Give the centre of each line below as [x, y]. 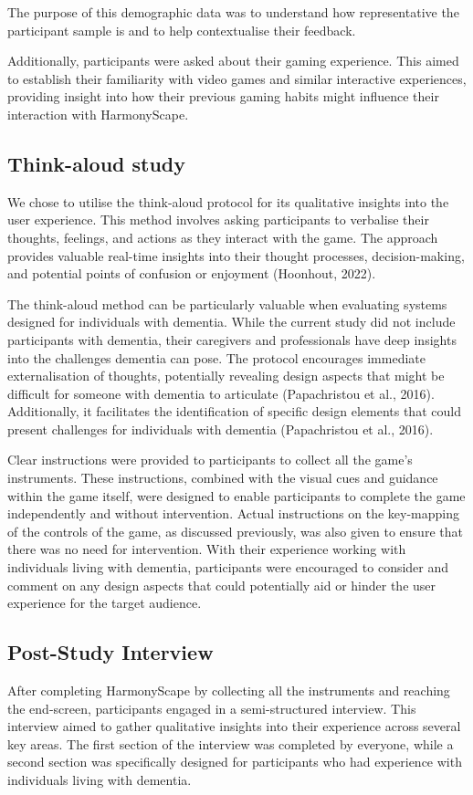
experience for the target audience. [105, 603]
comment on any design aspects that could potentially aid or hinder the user [222, 585]
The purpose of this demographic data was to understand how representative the [233, 12]
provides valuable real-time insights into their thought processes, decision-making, [236, 255]
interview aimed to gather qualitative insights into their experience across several [234, 726]
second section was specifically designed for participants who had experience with [235, 762]
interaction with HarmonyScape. [98, 114]
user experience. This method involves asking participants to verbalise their [218, 220]
